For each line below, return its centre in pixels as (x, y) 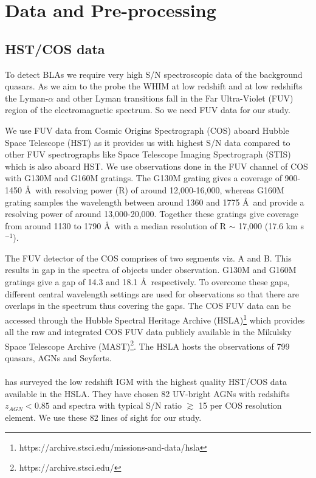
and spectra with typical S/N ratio (117, 405)
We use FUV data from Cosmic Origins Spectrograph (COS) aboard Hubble (147, 130)
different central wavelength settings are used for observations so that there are (152, 293)
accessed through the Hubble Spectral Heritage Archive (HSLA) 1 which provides (155, 319)
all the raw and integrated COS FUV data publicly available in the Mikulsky (148, 332)
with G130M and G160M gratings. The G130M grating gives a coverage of (143, 178)
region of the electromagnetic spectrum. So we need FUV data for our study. (148, 110)
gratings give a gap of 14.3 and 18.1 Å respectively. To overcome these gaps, (147, 282)
